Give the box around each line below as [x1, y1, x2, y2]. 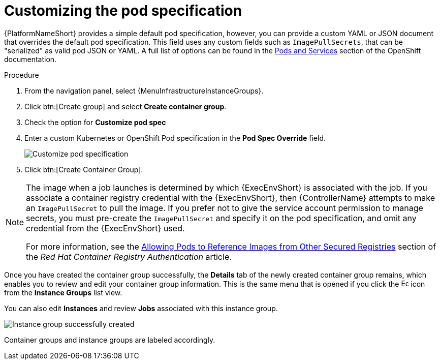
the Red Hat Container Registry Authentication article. [26, 251, 232, 262]
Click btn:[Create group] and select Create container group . [24, 102, 227, 111]
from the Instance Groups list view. [4, 288, 122, 297]
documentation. [4, 54, 57, 64]
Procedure [4, 70, 39, 79]
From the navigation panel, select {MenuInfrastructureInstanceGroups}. [24, 86, 264, 95]
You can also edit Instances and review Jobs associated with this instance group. [4, 304, 278, 313]
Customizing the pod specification [4, 2, 242, 19]
